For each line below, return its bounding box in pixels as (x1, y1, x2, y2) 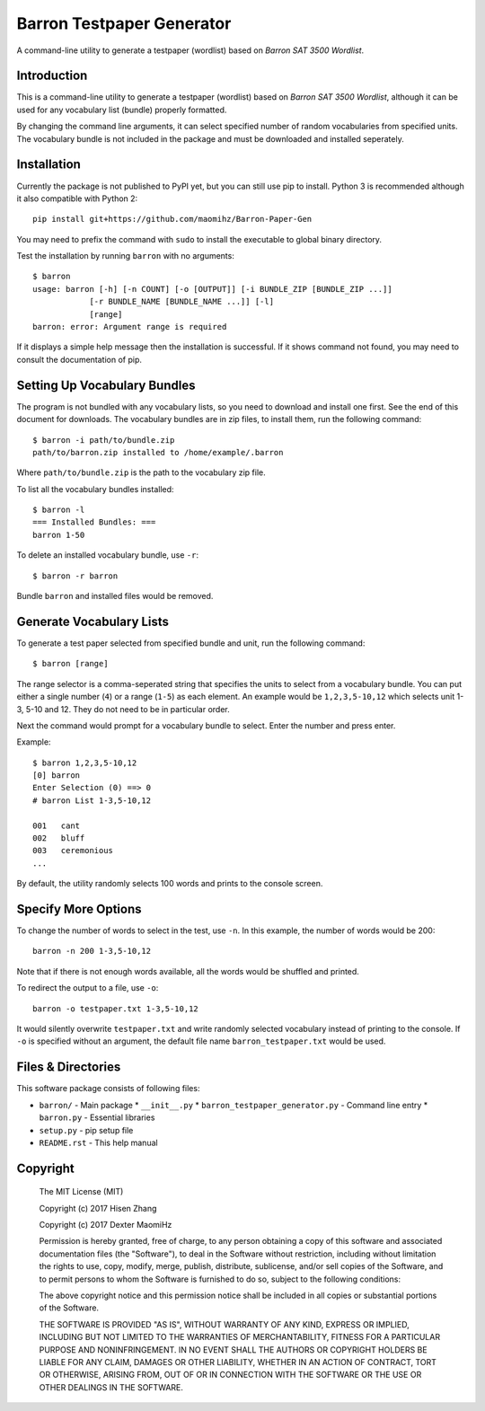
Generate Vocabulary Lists (16, 613, 170, 629)
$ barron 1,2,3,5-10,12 (32, 757, 137, 768)
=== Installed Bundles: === (32, 517, 156, 527)
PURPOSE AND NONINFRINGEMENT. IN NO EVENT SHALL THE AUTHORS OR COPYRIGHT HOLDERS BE (39, 1344, 428, 1355)
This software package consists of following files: (16, 1083, 200, 1094)
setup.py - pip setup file (39, 1124, 134, 1135)
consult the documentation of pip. (16, 354, 143, 365)
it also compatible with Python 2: (16, 193, 138, 204)
